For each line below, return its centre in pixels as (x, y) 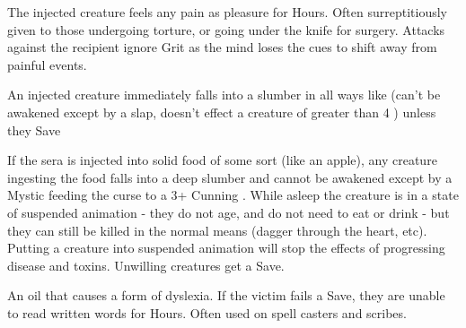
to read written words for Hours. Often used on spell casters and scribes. (207, 312)
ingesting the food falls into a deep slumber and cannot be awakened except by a (230, 177)
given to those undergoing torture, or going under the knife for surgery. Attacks (226, 29)
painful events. (47, 64)
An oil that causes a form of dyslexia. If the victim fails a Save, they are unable (226, 295)
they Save (34, 129)
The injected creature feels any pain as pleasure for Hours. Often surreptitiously (227, 12)
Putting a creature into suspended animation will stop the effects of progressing (226, 248)
